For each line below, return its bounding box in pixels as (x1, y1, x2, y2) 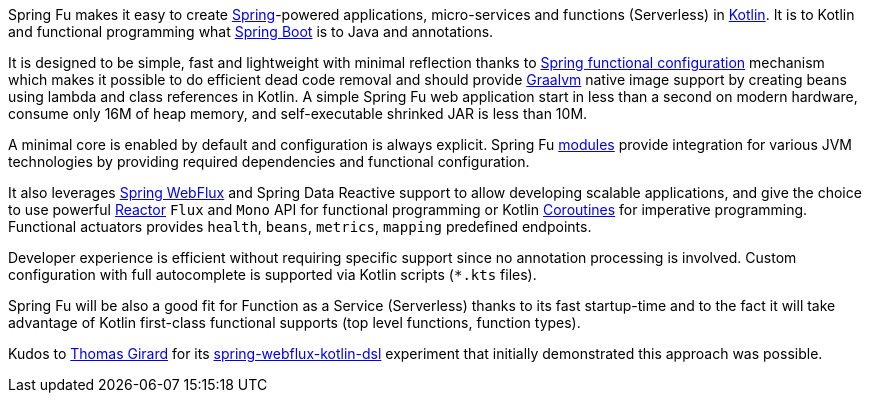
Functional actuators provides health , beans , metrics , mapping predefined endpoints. (8, 218, 592, 235)
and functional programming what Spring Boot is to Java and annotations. (8, 23, 494, 40)
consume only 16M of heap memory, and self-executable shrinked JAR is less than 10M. (8, 105, 588, 122)
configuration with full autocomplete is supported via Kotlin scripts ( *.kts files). (8, 266, 537, 283)
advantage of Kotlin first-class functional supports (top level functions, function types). (8, 314, 581, 331)
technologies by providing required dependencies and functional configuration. (8, 153, 530, 170)
